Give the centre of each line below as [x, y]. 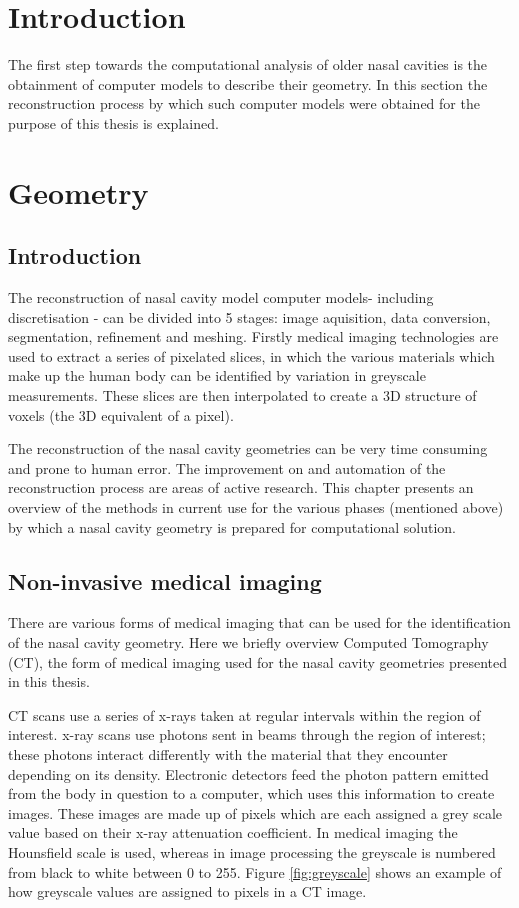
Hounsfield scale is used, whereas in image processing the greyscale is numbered [252, 851]
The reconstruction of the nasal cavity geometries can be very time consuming [248, 448]
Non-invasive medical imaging [165, 580]
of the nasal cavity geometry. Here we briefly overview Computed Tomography [248, 642]
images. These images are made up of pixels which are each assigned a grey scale [255, 812]
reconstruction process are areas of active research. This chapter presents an [241, 487]
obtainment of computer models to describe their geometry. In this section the [248, 83]
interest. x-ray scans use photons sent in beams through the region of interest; [247, 734]
